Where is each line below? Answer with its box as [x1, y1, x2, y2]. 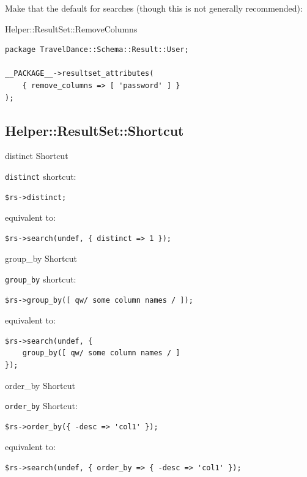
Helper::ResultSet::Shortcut [5, 120, 184, 139]
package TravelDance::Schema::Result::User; [5, 45, 189, 54]
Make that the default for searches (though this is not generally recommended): [5, 2, 303, 14]
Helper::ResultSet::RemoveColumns [5, 22, 138, 35]
